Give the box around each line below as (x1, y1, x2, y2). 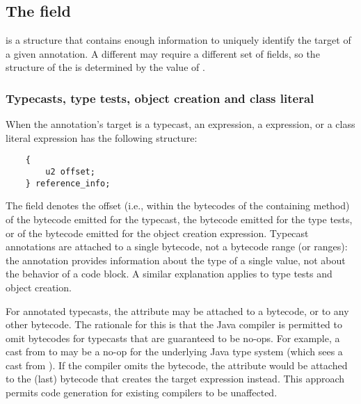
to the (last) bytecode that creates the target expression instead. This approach (6, 371, 345, 386)
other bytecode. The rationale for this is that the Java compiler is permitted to (6, 317, 342, 332)
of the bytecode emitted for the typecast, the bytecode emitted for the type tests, (6, 211, 353, 226)
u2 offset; (45, 167, 95, 177)
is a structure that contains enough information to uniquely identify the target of (6, 33, 351, 47)
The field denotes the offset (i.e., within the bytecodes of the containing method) (6, 198, 350, 213)
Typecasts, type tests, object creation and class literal (6, 89, 314, 106)
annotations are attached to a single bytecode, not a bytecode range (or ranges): (6, 239, 348, 254)
